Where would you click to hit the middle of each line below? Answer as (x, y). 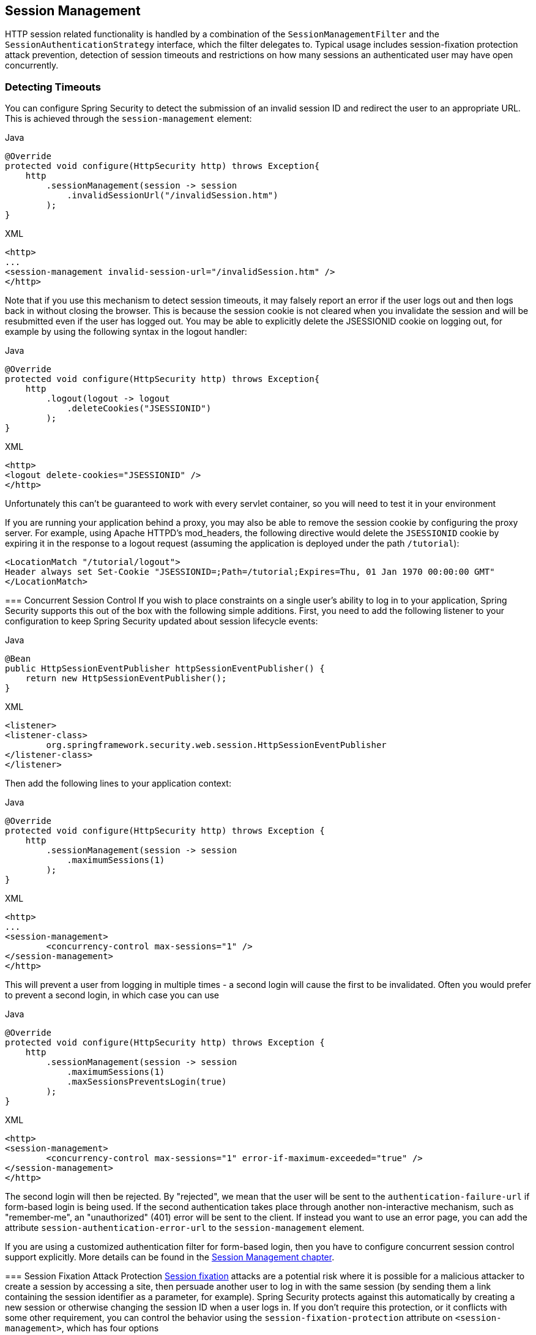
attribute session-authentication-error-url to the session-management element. (185, 1228)
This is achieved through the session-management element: (128, 119)
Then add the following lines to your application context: (118, 783)
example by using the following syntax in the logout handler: (126, 332)
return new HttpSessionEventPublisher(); (126, 679)
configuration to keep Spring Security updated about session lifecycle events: (162, 621)
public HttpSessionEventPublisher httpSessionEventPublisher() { (165, 669)
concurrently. (32, 65)
